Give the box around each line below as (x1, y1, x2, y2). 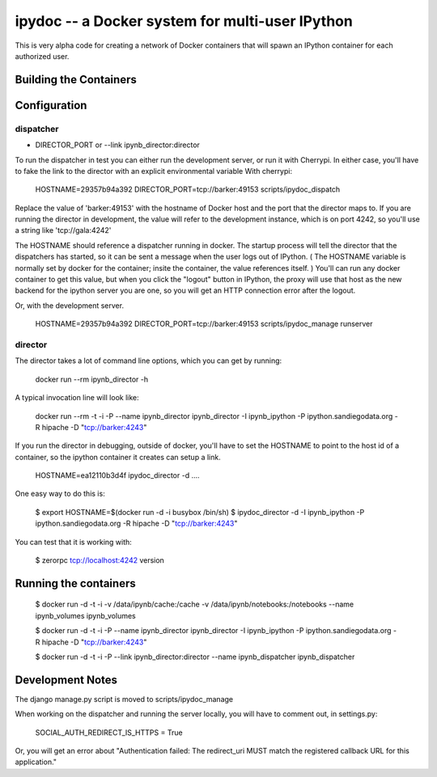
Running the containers (15, 576, 137, 590)
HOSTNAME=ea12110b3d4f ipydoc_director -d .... (35, 471, 200, 480)
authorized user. (15, 51, 70, 61)
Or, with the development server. (15, 300, 125, 310)
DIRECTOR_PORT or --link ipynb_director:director (35, 140, 200, 150)
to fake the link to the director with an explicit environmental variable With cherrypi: (15, 166, 293, 175)
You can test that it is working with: (15, 537, 133, 547)
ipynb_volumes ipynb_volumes (35, 610, 137, 620)
